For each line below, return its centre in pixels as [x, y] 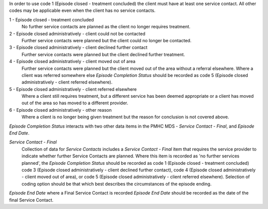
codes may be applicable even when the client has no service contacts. [82, 10]
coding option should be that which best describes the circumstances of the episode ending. [117, 184]
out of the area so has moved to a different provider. [75, 103]
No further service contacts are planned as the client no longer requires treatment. [106, 27]
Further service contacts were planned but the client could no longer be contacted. [106, 40]
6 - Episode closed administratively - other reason [60, 110]
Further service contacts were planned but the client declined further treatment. [103, 54]
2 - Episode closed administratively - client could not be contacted [77, 34]
